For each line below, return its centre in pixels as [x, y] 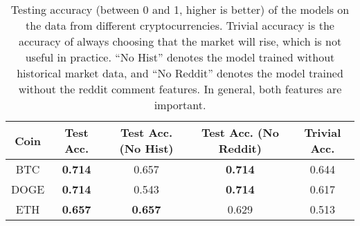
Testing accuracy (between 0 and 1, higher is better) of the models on [180, 9]
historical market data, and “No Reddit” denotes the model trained [180, 73]
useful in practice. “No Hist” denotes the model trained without [180, 57]
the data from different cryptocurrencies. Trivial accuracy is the [180, 25]
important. [180, 105]
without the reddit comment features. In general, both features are [180, 89]
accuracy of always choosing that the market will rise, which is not [180, 41]
